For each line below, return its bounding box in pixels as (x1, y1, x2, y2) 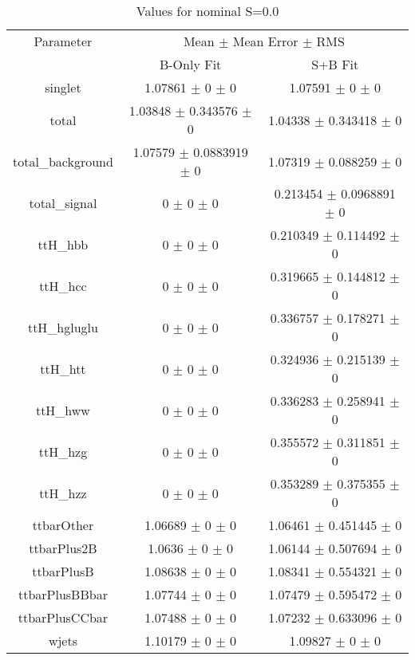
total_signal (29, 193, 97, 212)
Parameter (34, 32, 93, 50)
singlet (45, 78, 81, 96)
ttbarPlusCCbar (18, 608, 109, 627)
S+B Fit (311, 55, 359, 73)
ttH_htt (40, 359, 86, 378)
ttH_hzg (38, 442, 88, 461)
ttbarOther (32, 516, 94, 534)
